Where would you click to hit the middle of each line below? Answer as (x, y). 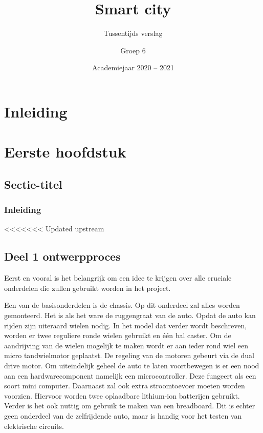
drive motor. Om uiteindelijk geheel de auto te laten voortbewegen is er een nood (132, 366)
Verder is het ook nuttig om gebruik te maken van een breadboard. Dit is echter (130, 406)
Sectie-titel (33, 184)
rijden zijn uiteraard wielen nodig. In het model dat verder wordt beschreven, (126, 325)
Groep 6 (133, 50)
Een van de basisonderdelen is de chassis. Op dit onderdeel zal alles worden (122, 305)
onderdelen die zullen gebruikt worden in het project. (87, 288)
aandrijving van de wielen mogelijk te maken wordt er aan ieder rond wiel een (126, 345)
